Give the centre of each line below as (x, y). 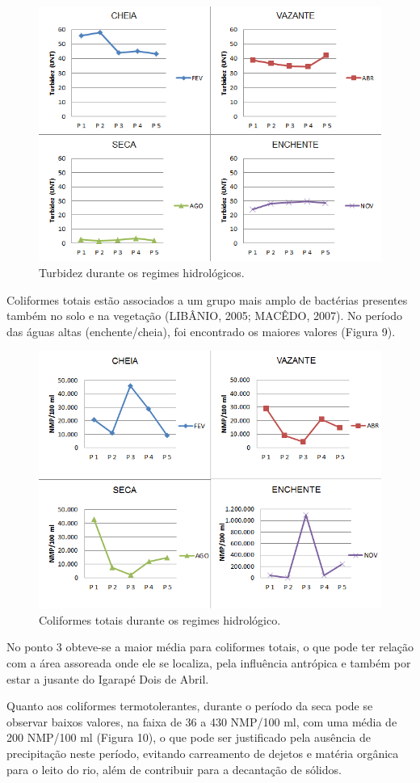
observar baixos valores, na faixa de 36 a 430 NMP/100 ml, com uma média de (202, 721)
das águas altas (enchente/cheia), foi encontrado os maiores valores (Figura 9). (201, 331)
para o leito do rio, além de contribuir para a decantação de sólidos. (174, 769)
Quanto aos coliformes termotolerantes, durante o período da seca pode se (190, 706)
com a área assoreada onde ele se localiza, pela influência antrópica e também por (209, 663)
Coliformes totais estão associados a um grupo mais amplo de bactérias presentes (207, 299)
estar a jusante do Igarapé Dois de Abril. (108, 678)
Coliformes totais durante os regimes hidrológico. (160, 619)
